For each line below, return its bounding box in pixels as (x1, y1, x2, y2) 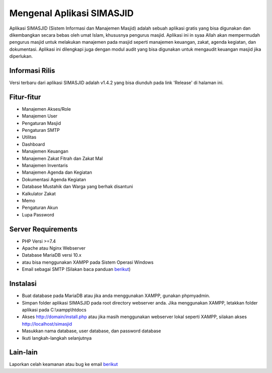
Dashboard (22, 141, 45, 147)
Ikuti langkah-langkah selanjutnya (22, 335, 92, 341)
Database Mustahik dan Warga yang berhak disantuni (22, 184, 133, 190)
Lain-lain (9, 348, 38, 357)
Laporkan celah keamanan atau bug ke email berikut (9, 361, 118, 367)
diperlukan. (9, 53, 33, 59)
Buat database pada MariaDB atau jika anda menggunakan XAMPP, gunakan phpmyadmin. (22, 292, 211, 299)
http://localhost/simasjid (22, 321, 73, 327)
